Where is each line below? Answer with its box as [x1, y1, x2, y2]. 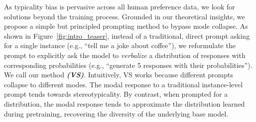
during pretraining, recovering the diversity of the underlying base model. [4, 108, 229, 119]
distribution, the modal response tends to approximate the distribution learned [4, 98, 245, 109]
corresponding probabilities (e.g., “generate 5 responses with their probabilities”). [4, 60, 253, 70]
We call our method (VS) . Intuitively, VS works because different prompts [4, 69, 233, 80]
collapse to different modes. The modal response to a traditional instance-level [4, 79, 243, 89]
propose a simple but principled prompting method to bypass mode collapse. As [4, 21, 248, 31]
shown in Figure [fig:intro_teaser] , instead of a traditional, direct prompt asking [4, 30, 250, 41]
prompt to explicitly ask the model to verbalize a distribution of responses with [4, 50, 246, 60]
